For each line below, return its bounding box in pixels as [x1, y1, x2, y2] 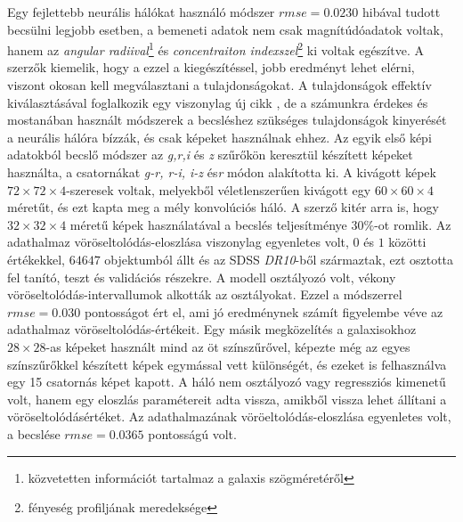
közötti [388, 232, 426, 251]
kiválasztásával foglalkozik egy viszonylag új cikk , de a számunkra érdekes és [7, 93, 428, 111]
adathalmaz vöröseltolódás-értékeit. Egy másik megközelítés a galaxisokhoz [7, 320, 417, 338]
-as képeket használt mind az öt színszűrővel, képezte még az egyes [45, 337, 410, 355]
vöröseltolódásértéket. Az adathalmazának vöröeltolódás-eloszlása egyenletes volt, [7, 407, 451, 426]
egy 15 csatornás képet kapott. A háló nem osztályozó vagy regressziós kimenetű [7, 372, 446, 391]
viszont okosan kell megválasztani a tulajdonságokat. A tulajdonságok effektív [7, 76, 432, 94]
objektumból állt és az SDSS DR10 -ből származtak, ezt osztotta [104, 249, 454, 268]
